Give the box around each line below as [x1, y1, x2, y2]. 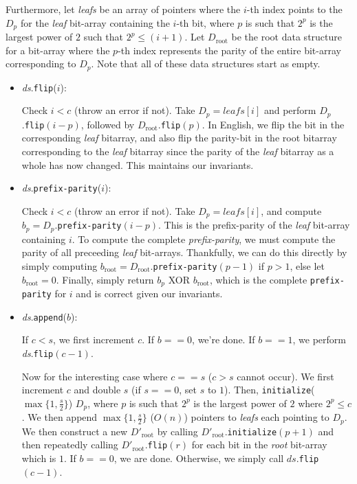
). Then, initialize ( [224, 382, 315, 397]
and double [74, 382, 121, 397]
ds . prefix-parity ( [21, 181, 102, 195]
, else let [290, 258, 325, 273]
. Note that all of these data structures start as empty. [91, 56, 321, 71]
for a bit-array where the [6, 43, 110, 57]
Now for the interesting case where [21, 369, 168, 383]
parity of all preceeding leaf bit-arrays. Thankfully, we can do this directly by [21, 245, 347, 260]
